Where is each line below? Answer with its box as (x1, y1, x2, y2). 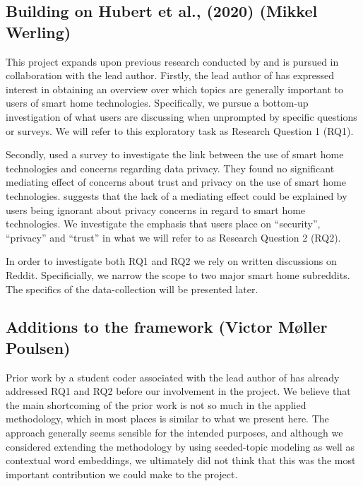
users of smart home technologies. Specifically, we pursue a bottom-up (6, 95, 309, 110)
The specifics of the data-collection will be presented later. (6, 281, 258, 296)
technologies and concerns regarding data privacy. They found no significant (6, 160, 335, 175)
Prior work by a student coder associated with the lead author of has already (6, 369, 340, 384)
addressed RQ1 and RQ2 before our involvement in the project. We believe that (6, 384, 351, 398)
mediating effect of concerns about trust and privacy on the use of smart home (6, 174, 346, 189)
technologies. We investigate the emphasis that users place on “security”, (6, 216, 321, 231)
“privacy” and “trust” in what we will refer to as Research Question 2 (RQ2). (6, 230, 341, 244)
